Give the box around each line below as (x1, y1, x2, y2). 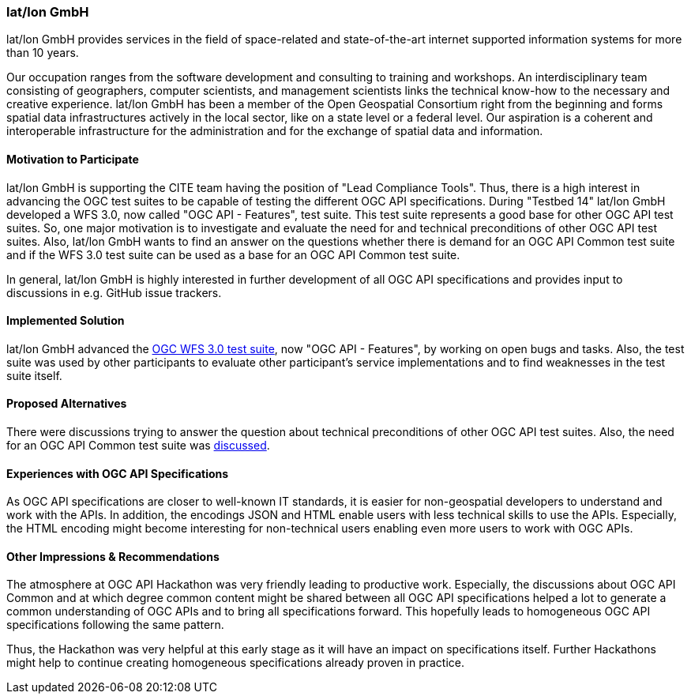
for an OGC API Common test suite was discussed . (6, 438, 270, 453)
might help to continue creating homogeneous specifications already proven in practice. (6, 656, 465, 670)
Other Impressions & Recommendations (6, 549, 220, 563)
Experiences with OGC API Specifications (6, 466, 229, 480)
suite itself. (6, 368, 62, 382)
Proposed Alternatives (6, 397, 127, 411)
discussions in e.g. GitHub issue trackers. (6, 285, 222, 299)
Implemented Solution (6, 314, 125, 328)
